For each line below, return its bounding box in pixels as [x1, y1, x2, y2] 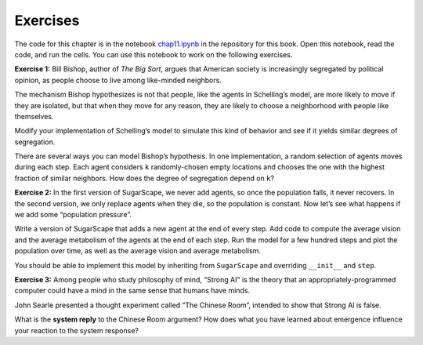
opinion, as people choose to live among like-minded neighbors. [14, 75, 222, 85]
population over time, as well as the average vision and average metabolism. [14, 246, 262, 256]
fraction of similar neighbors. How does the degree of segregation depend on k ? [14, 173, 274, 183]
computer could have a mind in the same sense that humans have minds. [14, 286, 251, 296]
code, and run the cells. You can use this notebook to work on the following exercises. [14, 49, 293, 59]
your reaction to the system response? [14, 325, 139, 335]
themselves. [14, 111, 54, 121]
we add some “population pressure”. [14, 210, 132, 220]
